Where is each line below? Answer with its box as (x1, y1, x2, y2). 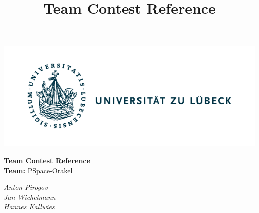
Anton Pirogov (4, 182, 48, 192)
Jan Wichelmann (4, 191, 56, 202)
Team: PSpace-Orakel (4, 165, 73, 175)
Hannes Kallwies (4, 201, 55, 212)
